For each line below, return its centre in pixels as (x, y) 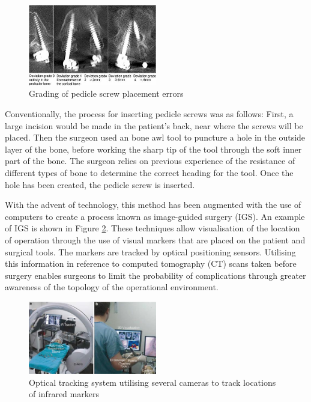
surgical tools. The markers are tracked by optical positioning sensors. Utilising (150, 251)
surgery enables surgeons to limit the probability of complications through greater (155, 275)
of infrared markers (64, 394)
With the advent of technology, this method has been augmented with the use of (153, 205)
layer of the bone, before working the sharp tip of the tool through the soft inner (153, 149)
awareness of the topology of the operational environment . (112, 287)
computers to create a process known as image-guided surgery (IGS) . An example (155, 216)
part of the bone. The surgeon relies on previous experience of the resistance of (150, 161)
